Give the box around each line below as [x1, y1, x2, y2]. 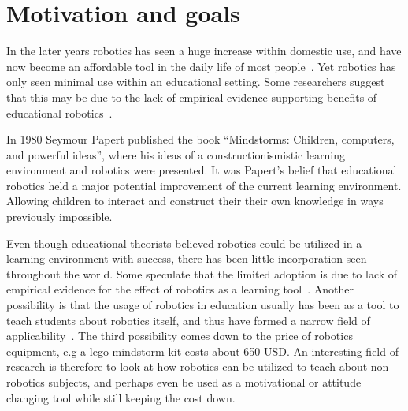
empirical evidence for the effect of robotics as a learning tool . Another [6, 281, 354, 297]
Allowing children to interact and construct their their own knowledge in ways [6, 192, 384, 209]
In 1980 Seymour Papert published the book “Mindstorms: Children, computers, [6, 131, 395, 148]
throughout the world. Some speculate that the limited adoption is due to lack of [6, 265, 398, 282]
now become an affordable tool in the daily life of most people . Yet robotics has [6, 58, 396, 74]
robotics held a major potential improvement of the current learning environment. [6, 177, 402, 193]
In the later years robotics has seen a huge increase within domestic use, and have [6, 43, 402, 59]
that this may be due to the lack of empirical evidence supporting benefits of [6, 88, 377, 105]
